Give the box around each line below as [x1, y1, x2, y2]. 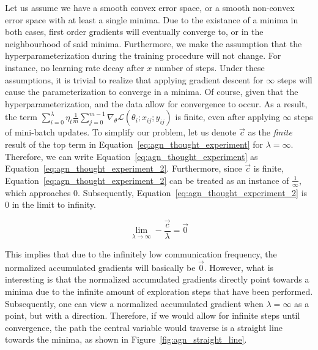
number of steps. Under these [155, 61, 265, 74]
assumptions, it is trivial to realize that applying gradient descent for [5, 73, 264, 86]
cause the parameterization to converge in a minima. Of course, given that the [5, 85, 298, 98]
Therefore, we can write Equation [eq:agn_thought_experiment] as [5, 150, 258, 162]
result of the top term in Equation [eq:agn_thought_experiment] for [5, 137, 264, 150]
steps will [277, 73, 312, 86]
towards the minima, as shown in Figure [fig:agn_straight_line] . [5, 333, 247, 346]
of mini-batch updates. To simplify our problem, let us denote [5, 126, 237, 139]
